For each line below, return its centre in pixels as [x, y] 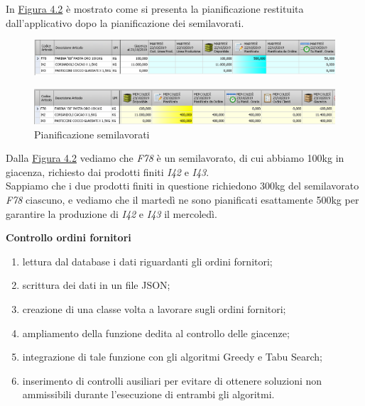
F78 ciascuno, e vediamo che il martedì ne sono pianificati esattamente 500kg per [182, 199]
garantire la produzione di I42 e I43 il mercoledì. [111, 213]
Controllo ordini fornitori [69, 237]
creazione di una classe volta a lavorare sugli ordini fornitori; [154, 308]
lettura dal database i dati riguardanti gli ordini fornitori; [147, 261]
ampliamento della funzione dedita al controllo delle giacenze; [156, 333]
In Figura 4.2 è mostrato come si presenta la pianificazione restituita [155, 9]
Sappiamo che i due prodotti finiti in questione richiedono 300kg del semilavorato [182, 186]
